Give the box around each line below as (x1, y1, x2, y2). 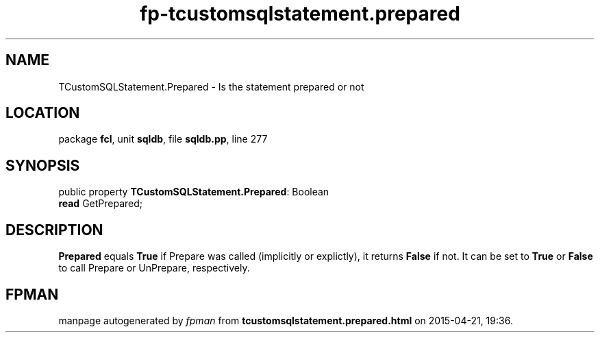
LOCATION (5, 104, 80, 122)
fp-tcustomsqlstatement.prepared (140, 2, 460, 25)
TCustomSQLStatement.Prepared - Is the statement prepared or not (58, 80, 364, 93)
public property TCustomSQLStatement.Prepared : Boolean (58, 186, 329, 198)
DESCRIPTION (5, 221, 103, 239)
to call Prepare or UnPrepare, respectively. (58, 262, 250, 274)
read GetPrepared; (58, 197, 143, 210)
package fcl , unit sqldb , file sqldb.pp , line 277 (58, 133, 268, 145)
